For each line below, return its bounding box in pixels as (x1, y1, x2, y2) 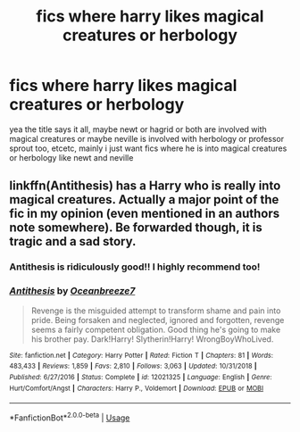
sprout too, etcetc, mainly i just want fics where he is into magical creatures (9, 143, 287, 154)
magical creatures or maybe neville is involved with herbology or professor (9, 133, 285, 144)
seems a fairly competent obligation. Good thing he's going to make (30, 324, 281, 335)
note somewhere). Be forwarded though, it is (9, 220, 263, 236)
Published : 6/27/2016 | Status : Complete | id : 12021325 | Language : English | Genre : (9, 372, 272, 381)
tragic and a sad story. (9, 234, 137, 249)
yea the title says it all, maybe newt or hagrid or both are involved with (9, 123, 268, 135)
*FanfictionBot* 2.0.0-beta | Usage (9, 411, 130, 423)
